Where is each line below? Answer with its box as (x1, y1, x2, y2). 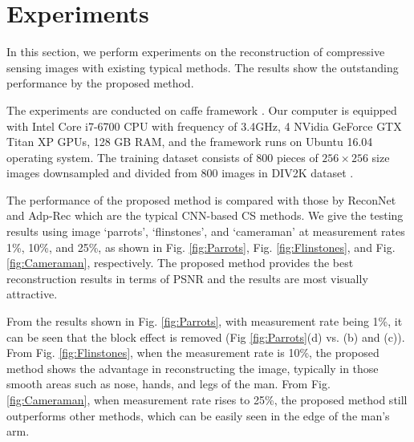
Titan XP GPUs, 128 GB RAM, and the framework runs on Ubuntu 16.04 (6, 133, 373, 150)
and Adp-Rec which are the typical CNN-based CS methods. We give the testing (6, 207, 404, 224)
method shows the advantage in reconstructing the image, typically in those (6, 359, 379, 376)
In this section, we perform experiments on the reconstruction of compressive (6, 43, 385, 60)
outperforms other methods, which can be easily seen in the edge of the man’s (6, 407, 390, 424)
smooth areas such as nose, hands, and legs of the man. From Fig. (6, 375, 331, 392)
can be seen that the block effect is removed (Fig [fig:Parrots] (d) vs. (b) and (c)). (6, 328, 405, 345)
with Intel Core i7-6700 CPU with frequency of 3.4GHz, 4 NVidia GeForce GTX (6, 117, 402, 134)
